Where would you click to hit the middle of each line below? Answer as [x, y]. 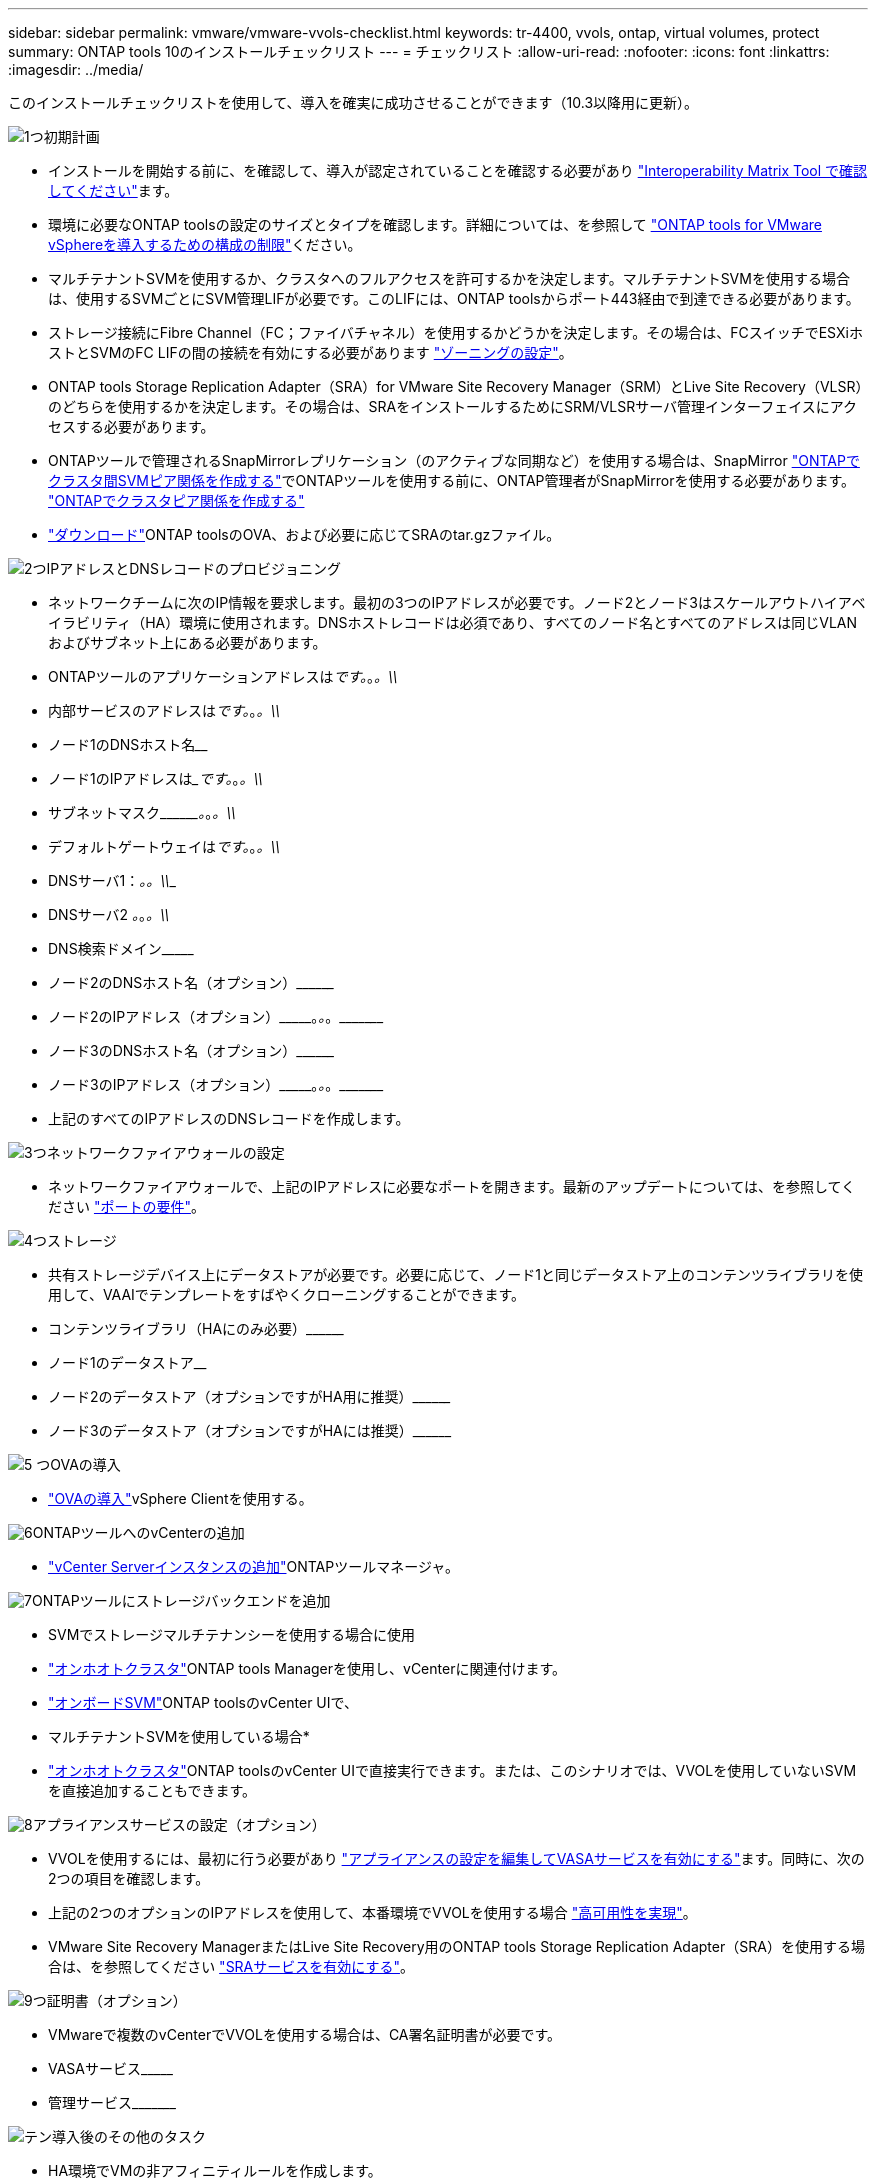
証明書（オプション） [116, 2000]
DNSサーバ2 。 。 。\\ [109, 914]
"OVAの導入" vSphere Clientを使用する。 [180, 1498]
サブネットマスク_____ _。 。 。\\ [142, 812]
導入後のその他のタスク [129, 2136]
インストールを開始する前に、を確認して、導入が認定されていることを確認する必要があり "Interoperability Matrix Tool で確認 [458, 170]
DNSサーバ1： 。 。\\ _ [112, 880]
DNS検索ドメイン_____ [121, 948]
